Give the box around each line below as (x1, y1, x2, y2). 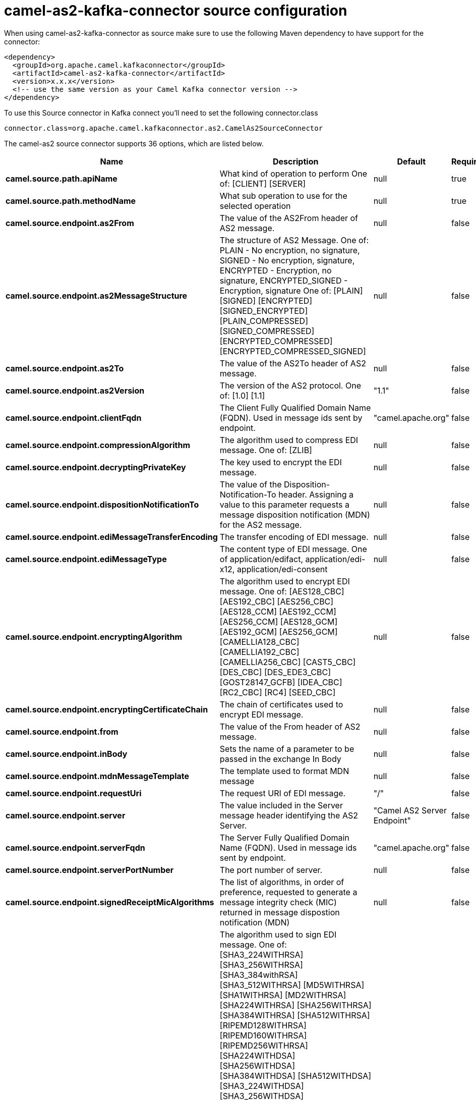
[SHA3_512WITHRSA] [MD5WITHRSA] (219, 979, 365, 990)
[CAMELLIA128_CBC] (219, 636, 300, 647)
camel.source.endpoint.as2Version (6, 385, 145, 396)
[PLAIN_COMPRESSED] (219, 315, 308, 326)
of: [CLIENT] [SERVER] (219, 178, 306, 189)
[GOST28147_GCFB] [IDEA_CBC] (219, 677, 342, 687)
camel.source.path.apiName (6, 173, 117, 184)
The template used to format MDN (219, 765, 349, 776)
